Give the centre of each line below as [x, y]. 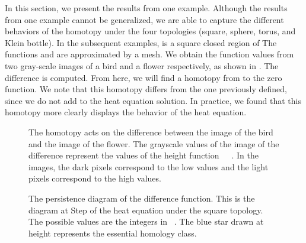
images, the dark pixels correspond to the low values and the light [149, 166]
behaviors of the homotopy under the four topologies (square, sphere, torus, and [150, 31]
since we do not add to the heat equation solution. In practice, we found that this [153, 100]
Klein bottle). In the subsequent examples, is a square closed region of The [141, 42]
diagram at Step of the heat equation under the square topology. [146, 210]
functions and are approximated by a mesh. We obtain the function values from [149, 54]
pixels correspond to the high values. [95, 178]
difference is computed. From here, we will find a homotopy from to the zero [144, 77]
